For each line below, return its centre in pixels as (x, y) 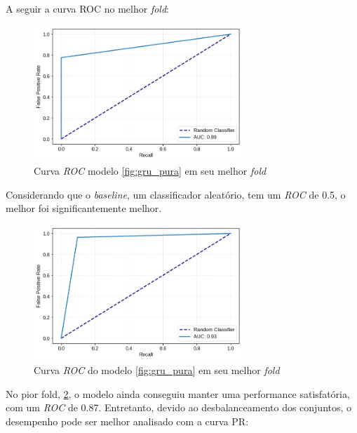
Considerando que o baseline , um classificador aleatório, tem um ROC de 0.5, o (176, 194)
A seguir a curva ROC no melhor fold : (87, 8)
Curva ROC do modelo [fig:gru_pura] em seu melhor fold (157, 370)
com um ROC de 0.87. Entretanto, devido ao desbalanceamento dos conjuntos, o (179, 407)
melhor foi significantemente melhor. (84, 208)
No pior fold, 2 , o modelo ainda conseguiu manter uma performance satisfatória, (178, 393)
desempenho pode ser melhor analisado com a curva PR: (127, 421)
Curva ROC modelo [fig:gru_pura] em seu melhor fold (150, 170)
